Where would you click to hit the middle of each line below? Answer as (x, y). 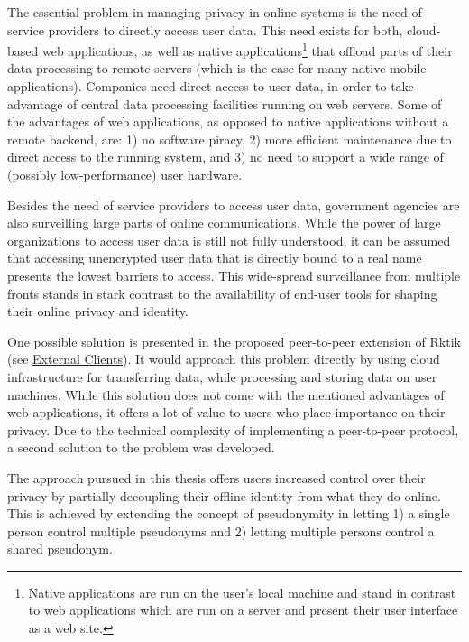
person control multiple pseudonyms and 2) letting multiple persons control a (221, 530)
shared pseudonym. (60, 549)
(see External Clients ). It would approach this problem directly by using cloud (224, 359)
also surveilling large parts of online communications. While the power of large (224, 223)
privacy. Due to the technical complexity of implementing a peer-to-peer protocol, (233, 429)
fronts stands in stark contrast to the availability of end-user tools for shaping (222, 293)
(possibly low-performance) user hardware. (125, 174)
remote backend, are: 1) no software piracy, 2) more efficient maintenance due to (230, 139)
